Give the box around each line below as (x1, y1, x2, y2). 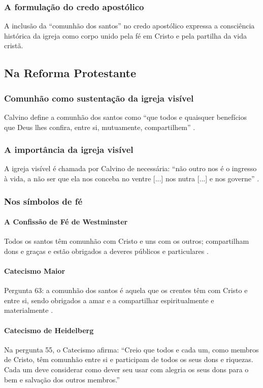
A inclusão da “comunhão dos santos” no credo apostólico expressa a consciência (4, 20, 255, 31)
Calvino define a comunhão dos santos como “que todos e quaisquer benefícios (4, 112, 247, 122)
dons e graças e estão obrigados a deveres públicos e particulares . (4, 245, 209, 256)
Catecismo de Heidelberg (4, 325, 94, 335)
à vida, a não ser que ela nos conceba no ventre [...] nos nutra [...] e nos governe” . (4, 173, 259, 183)
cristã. (4, 40, 23, 51)
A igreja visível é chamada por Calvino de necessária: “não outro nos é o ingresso (4, 163, 257, 174)
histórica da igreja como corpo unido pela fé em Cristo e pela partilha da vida (4, 30, 247, 41)
